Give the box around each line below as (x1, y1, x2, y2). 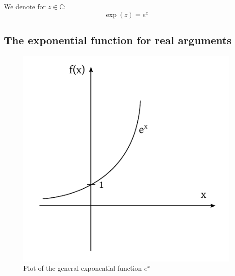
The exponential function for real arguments (4, 32, 232, 47)
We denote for (4, 1, 46, 11)
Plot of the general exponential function (23, 263, 142, 273)
